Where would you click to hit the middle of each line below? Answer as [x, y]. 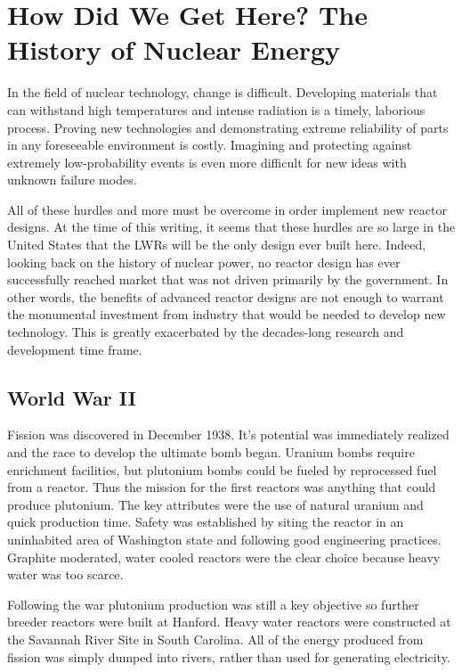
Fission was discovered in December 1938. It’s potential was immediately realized [228, 434]
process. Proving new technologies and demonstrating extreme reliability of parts [228, 127]
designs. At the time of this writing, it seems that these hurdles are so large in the [231, 227]
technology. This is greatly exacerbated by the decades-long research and [206, 332]
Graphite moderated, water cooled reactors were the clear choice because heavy [224, 557]
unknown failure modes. [72, 180]
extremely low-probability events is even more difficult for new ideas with [207, 162]
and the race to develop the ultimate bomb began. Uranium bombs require [211, 452]
